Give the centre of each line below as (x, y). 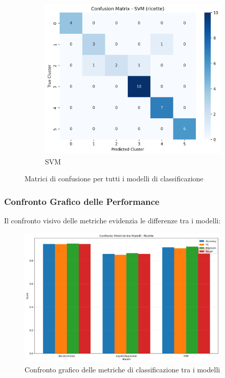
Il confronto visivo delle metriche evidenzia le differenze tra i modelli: (112, 220)
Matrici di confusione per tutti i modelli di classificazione (114, 178)
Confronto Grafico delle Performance (82, 201)
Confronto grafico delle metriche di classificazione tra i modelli (122, 370)
